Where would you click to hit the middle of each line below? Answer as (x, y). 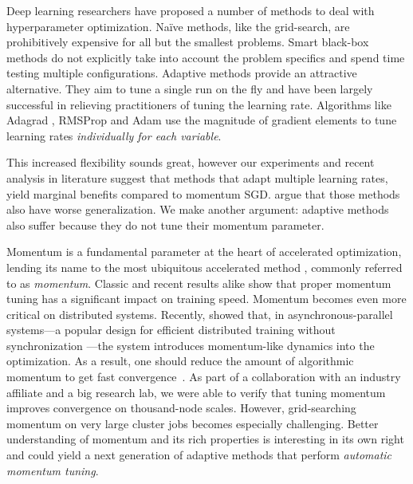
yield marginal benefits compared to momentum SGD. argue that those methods (203, 193)
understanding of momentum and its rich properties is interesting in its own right (205, 439)
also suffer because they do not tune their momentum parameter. (165, 224)
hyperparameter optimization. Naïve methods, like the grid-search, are (178, 26)
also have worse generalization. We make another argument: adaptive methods (198, 209)
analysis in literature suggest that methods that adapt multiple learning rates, (197, 177)
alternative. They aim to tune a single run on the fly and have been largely (190, 88)
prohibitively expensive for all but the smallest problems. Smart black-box (188, 42)
